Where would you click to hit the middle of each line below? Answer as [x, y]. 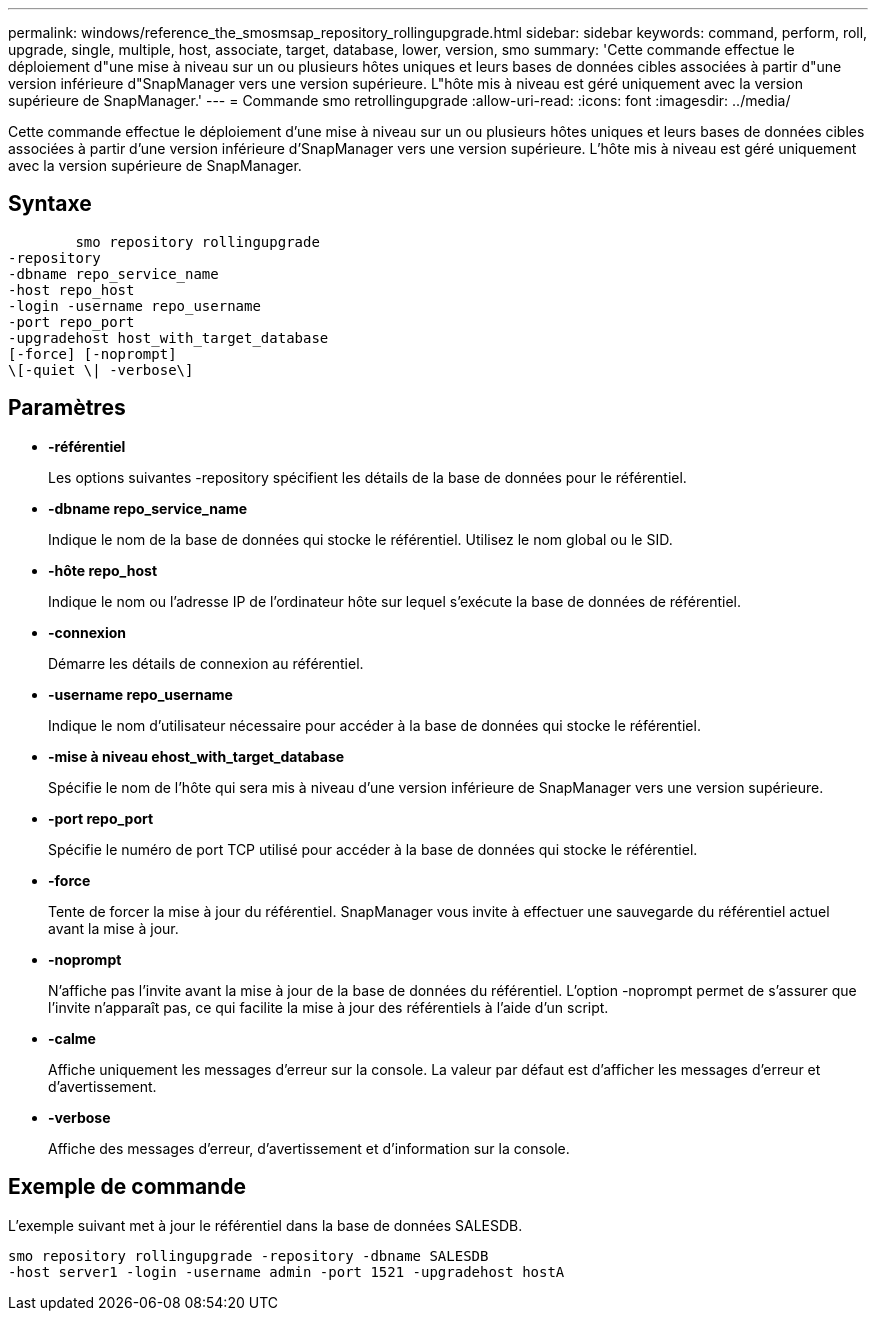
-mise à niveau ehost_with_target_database [196, 756]
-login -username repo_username [134, 305]
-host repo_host [71, 289]
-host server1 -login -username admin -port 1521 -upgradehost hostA [286, 1271]
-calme [72, 1038]
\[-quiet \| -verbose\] [101, 369]
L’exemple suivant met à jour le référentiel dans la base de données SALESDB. [265, 1225]
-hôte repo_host [103, 570]
